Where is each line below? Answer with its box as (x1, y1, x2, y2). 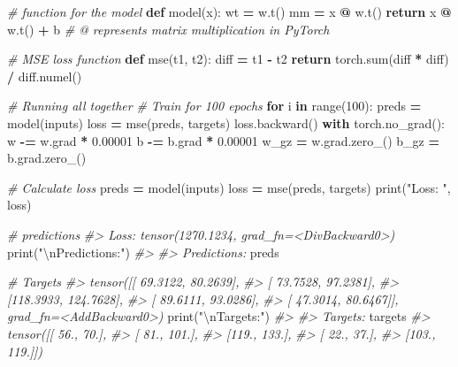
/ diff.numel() (7, 66, 82, 85)
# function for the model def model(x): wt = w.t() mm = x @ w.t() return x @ (7, 3, 452, 20)
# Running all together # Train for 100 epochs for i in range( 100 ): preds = (7, 96, 422, 115)
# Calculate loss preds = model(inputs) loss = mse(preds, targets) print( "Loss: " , (7, 178, 451, 196)
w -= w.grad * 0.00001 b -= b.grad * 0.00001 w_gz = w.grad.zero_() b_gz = (7, 131, 440, 149)
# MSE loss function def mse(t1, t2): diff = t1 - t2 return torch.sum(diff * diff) (7, 50, 449, 68)
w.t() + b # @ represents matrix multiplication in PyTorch (7, 19, 330, 38)
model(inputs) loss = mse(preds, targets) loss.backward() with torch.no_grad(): (7, 113, 445, 132)
